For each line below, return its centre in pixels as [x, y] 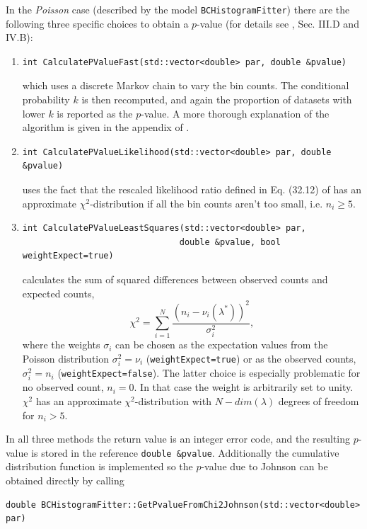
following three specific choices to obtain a [97, 23]
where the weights [61, 345]
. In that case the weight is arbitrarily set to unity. [244, 387]
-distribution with [173, 400]
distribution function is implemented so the [99, 466]
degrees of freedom [319, 400]
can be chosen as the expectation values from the [222, 345]
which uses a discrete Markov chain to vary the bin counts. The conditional [186, 85]
